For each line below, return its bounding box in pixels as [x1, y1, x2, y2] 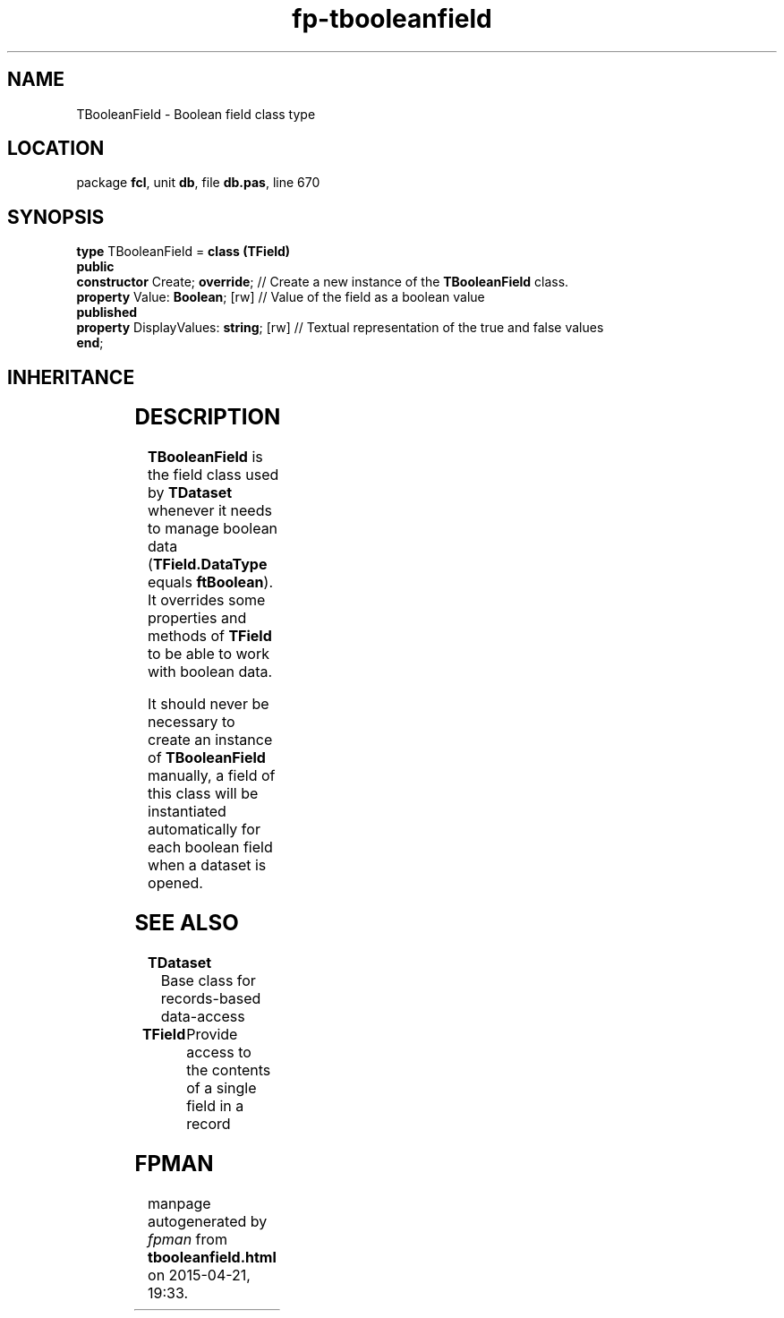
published [76, 304, 138, 321]
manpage [148, 1194, 211, 1212]
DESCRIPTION [134, 404, 281, 431]
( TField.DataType [148, 555, 268, 574]
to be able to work [148, 645, 269, 663]
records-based [160, 988, 261, 1007]
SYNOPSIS [7, 205, 105, 228]
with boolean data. [148, 663, 273, 681]
